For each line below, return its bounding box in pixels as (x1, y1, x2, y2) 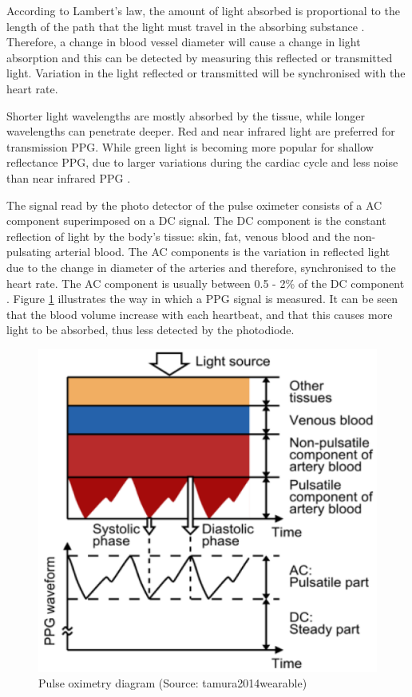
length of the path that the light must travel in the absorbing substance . (6, 18, 365, 34)
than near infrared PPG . (6, 169, 131, 186)
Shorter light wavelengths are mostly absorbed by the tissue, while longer (6, 107, 365, 124)
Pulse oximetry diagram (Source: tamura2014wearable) (38, 675, 307, 691)
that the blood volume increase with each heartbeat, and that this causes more (6, 305, 393, 322)
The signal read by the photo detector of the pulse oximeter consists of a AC (6, 196, 382, 213)
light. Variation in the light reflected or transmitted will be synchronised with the (6, 65, 406, 81)
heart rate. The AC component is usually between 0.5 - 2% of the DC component (6, 274, 405, 291)
